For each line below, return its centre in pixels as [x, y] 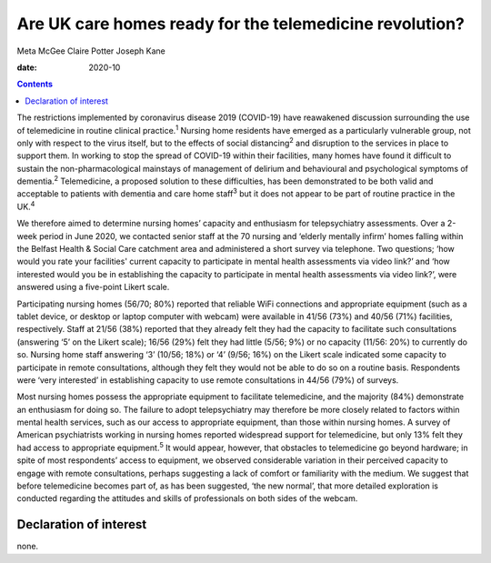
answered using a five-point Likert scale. [93, 287]
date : [27, 67]
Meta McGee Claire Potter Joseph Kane [91, 51]
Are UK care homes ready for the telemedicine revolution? [241, 24]
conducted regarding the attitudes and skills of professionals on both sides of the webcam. [187, 498]
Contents [35, 84]
